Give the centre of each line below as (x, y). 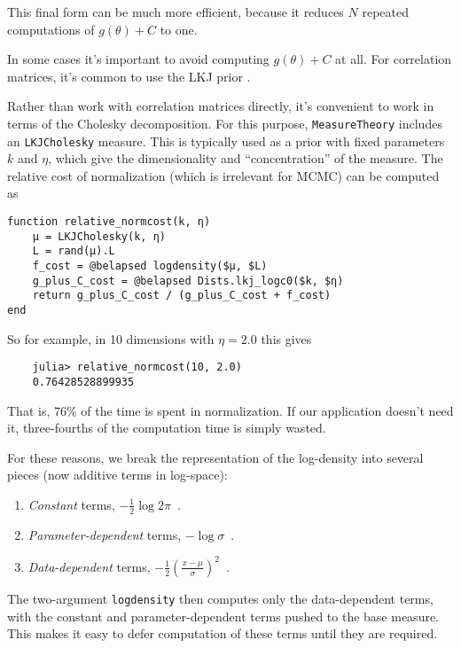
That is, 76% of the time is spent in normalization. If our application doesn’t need (230, 410)
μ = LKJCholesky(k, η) (99, 236)
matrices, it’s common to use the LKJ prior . (129, 76)
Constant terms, (71, 504)
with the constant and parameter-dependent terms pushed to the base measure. (223, 616)
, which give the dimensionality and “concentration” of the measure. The (246, 158)
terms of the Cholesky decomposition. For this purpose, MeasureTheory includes (225, 123)
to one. (179, 29)
